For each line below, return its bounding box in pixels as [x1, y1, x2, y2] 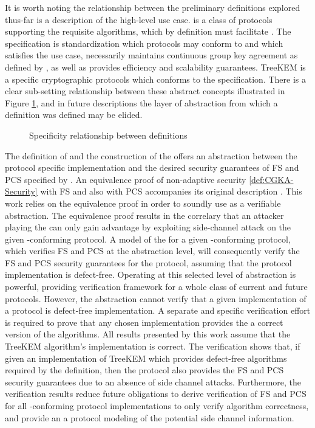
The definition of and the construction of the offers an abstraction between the [5, 149, 297, 162]
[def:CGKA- [249, 173, 294, 185]
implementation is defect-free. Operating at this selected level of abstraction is [5, 268, 296, 281]
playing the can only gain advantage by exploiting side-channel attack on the [5, 221, 291, 233]
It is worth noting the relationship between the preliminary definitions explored [5, 1, 300, 13]
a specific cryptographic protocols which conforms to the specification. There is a [5, 72, 307, 85]
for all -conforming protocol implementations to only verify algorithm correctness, [5, 399, 309, 412]
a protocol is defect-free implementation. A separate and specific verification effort [5, 304, 311, 317]
